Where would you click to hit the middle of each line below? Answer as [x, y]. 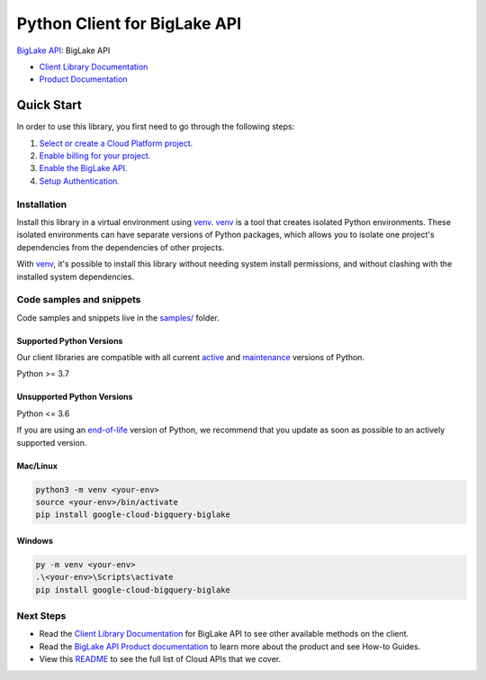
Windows [35, 540]
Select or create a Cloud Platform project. [116, 143]
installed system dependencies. [76, 277]
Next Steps [41, 616]
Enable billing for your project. [95, 156]
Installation [42, 204]
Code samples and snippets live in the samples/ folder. [118, 317]
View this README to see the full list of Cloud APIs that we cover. [160, 659]
